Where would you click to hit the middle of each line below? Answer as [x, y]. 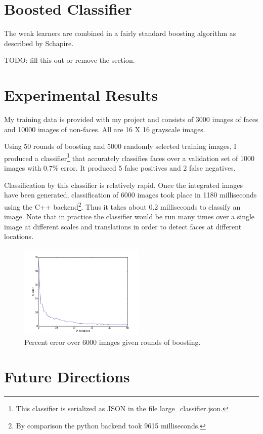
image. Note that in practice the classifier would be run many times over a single [129, 216]
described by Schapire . [39, 43]
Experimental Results [81, 95]
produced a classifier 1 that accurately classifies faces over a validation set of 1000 [129, 157]
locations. [19, 236]
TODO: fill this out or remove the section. [70, 60]
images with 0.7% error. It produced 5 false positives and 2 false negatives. [120, 168]
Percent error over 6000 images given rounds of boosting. [113, 342]
